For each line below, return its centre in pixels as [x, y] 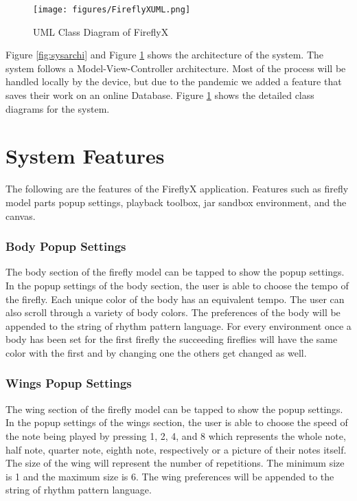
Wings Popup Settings [69, 383]
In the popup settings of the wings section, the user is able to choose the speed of [177, 422]
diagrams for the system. [58, 108]
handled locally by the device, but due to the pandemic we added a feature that [174, 81]
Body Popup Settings [66, 246]
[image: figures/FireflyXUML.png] [112, 10]
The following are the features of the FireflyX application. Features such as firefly [177, 189]
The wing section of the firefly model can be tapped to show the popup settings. [174, 409]
